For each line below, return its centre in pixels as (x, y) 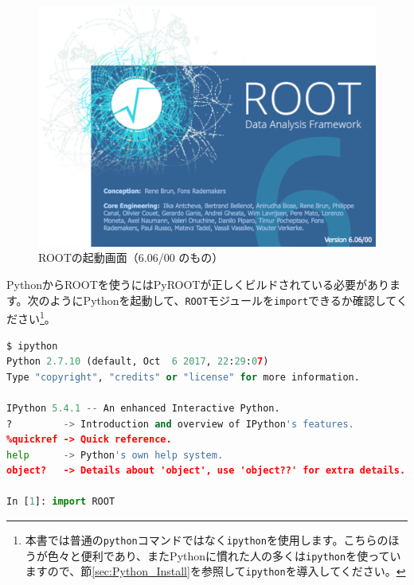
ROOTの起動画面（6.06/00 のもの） (131, 257)
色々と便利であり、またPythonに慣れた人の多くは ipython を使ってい (224, 555)
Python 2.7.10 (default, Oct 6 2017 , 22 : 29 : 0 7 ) (138, 362)
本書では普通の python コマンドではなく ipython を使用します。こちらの (207, 540)
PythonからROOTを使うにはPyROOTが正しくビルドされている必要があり (198, 285)
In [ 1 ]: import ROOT (61, 502)
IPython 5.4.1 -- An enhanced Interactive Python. (143, 408)
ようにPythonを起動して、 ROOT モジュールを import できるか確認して (223, 300)
